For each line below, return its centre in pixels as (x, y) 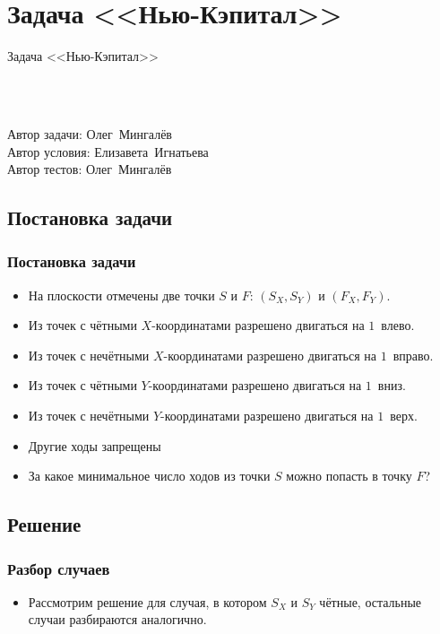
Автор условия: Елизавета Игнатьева (108, 151)
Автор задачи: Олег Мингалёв (90, 133)
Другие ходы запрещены (95, 445)
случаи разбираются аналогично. (117, 619)
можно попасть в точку (349, 476)
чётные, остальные (371, 601)
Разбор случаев (59, 568)
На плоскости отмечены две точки (121, 295)
